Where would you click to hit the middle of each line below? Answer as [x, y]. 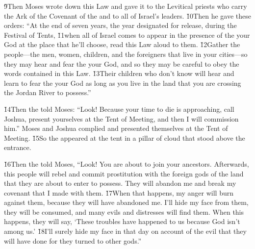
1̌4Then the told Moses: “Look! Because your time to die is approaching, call [119, 109]
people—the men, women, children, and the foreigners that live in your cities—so [126, 54]
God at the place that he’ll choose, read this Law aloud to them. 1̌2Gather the [122, 44]
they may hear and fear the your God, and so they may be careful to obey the [122, 63]
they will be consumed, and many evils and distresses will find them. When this [124, 212]
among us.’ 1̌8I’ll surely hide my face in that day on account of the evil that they [125, 231]
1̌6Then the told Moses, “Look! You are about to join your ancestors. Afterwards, [127, 163]
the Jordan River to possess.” [48, 92]
